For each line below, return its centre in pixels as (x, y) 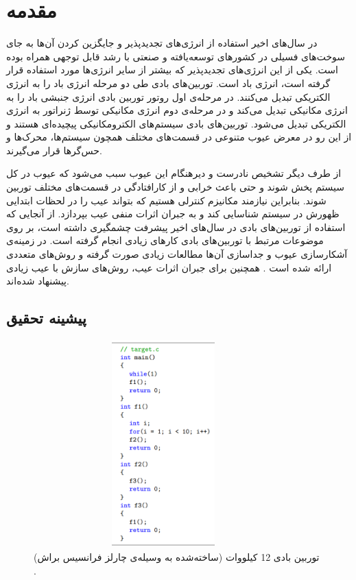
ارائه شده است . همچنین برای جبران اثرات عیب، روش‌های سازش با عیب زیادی (169, 267)
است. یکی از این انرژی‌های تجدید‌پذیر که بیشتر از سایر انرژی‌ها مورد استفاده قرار (172, 70)
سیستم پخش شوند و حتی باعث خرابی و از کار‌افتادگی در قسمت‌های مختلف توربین (175, 187)
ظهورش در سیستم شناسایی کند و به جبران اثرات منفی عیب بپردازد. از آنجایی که (173, 214)
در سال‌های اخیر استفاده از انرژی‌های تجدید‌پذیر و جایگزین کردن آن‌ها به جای (162, 43)
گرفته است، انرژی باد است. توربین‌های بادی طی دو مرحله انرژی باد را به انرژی (168, 83)
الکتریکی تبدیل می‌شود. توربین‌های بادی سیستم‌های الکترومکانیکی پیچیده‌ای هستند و (176, 123)
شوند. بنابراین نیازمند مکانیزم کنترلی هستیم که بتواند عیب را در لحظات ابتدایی (166, 200)
